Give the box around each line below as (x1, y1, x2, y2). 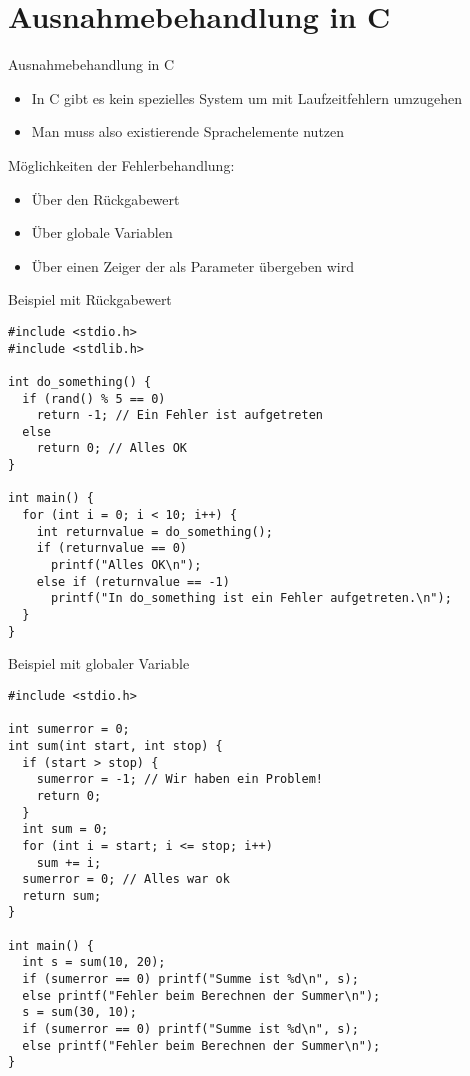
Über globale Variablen (31, 222, 173, 243)
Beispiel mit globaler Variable (8, 653, 190, 674)
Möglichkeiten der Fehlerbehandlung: (8, 154, 235, 175)
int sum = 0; (22, 822, 109, 837)
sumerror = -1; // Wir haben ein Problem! (36, 772, 323, 787)
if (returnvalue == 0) (36, 541, 187, 556)
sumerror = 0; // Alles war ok (22, 872, 230, 887)
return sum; (22, 888, 102, 903)
